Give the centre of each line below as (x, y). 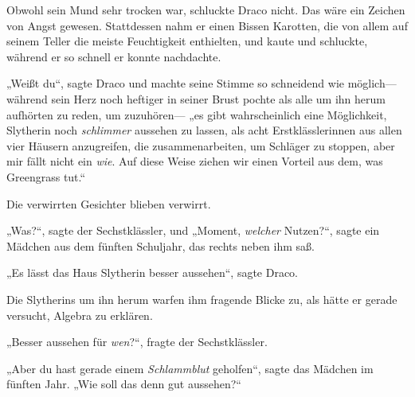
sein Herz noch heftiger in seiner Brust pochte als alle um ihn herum (218, 98)
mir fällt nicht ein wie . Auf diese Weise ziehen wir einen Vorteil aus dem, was (195, 161)
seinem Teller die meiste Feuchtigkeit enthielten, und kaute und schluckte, (187, 41)
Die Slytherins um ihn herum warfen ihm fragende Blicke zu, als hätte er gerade (202, 299)
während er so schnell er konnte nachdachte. (114, 56)
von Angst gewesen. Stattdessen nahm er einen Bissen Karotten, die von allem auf (207, 25)
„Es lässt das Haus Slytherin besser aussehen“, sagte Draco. (153, 272)
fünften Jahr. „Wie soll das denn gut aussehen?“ (124, 384)
